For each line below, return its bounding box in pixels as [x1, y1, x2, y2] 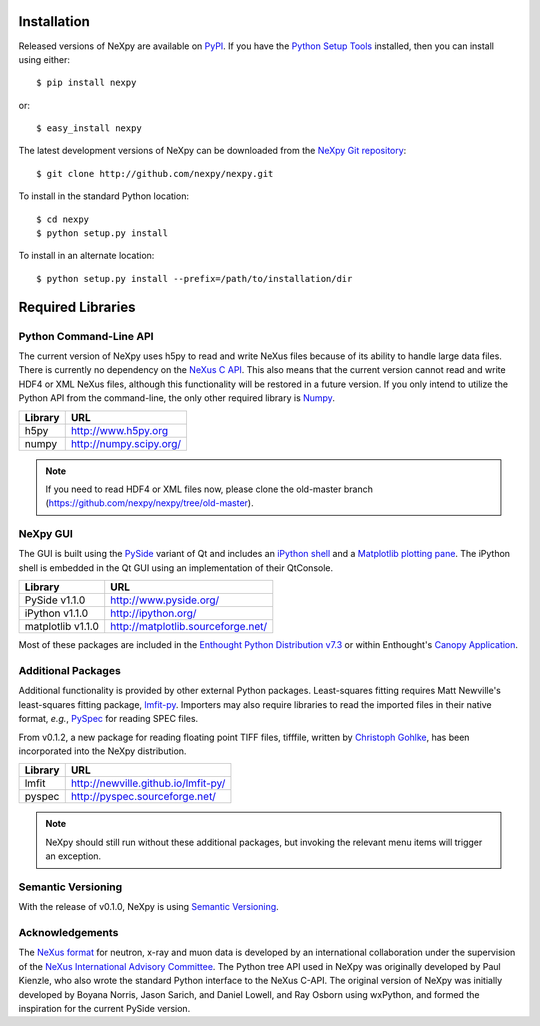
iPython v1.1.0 [24, 606, 89, 620]
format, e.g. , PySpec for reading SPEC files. [18, 713, 199, 725]
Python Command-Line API [18, 329, 154, 343]
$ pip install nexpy [36, 77, 137, 89]
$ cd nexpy [36, 213, 90, 225]
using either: [18, 53, 70, 65]
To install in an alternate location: [18, 250, 155, 262]
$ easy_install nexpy [36, 123, 142, 134]
